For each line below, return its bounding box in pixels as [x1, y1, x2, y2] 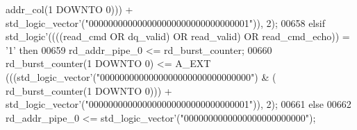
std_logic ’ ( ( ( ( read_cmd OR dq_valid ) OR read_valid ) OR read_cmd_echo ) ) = [6, 29, 350, 44]
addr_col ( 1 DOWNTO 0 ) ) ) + [6, 2, 133, 16]
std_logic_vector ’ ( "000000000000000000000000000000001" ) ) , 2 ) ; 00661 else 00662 [6, 97, 351, 111]
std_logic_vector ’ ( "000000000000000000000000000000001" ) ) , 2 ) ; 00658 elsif [6, 15, 325, 30]
